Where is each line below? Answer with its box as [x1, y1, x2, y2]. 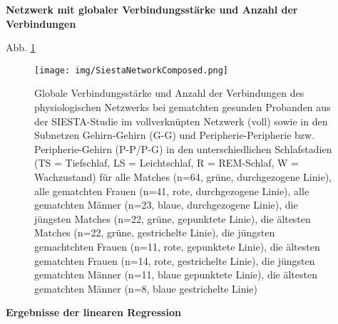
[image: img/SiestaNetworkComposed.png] [34, 65, 229, 75]
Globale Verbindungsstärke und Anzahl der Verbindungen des [34, 85, 304, 100]
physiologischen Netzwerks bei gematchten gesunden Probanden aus [34, 100, 331, 115]
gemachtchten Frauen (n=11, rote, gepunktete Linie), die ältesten [34, 239, 320, 254]
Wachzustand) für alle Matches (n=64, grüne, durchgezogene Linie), [34, 169, 332, 184]
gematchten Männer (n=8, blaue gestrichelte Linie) [34, 281, 258, 296]
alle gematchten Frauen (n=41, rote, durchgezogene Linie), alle [34, 183, 309, 198]
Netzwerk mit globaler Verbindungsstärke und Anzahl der [6, 2, 298, 16]
